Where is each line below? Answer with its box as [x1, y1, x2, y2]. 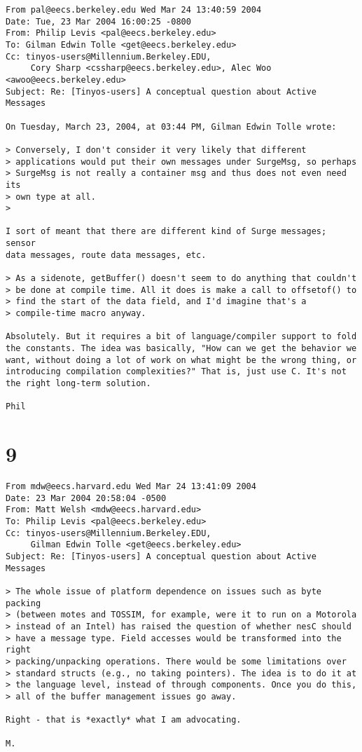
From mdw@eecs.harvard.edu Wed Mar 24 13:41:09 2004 [6, 481, 256, 492]
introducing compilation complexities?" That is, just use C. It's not [6, 367, 347, 377]
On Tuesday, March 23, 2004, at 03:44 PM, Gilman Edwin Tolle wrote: [6, 121, 337, 132]
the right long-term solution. [6, 378, 151, 388]
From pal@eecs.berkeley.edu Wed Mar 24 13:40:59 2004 [6, 5, 262, 15]
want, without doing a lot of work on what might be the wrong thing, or [6, 355, 357, 365]
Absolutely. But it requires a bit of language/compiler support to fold [6, 331, 357, 342]
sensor [6, 238, 36, 249]
